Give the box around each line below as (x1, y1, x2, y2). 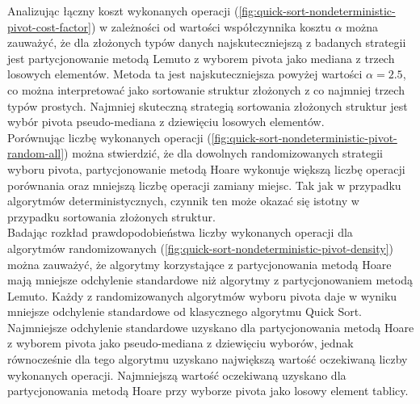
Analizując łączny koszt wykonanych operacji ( (7, 2, 239, 19)
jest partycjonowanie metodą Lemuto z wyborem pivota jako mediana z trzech (7, 49, 395, 66)
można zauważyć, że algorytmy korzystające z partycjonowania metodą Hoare (7, 255, 392, 272)
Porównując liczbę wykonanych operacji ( (7, 128, 212, 145)
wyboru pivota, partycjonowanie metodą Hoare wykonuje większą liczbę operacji (7, 160, 405, 177)
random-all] (7, 145, 65, 162)
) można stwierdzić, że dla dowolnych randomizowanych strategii (64, 145, 384, 162)
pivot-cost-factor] (7, 18, 91, 35)
